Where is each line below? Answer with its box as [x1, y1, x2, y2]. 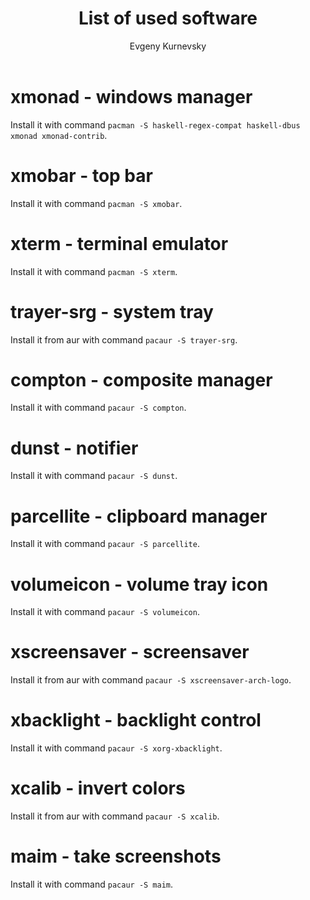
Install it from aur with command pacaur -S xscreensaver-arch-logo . [10, 674, 292, 686]
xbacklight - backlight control [10, 709, 262, 732]
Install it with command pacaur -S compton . [10, 402, 187, 414]
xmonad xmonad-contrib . [10, 129, 108, 141]
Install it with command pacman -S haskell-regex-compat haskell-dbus [10, 118, 301, 131]
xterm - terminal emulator [10, 232, 229, 255]
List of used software [78, 7, 258, 30]
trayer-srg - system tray [10, 300, 214, 323]
